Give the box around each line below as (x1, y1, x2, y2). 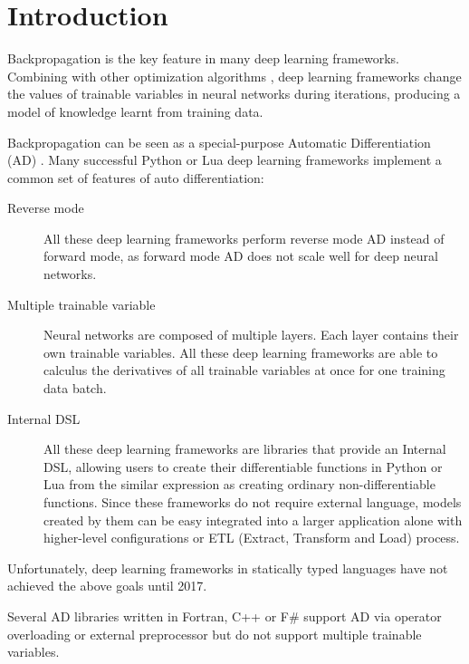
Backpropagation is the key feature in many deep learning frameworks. (7, 49, 399, 68)
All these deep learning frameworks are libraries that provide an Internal (43, 439, 446, 458)
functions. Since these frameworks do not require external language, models (43, 493, 462, 511)
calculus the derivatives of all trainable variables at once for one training (43, 361, 445, 380)
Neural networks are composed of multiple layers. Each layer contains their (43, 325, 459, 344)
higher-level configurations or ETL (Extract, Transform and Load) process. (43, 528, 460, 547)
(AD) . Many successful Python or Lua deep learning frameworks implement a (7, 150, 442, 169)
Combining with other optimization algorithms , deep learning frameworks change (7, 66, 462, 85)
